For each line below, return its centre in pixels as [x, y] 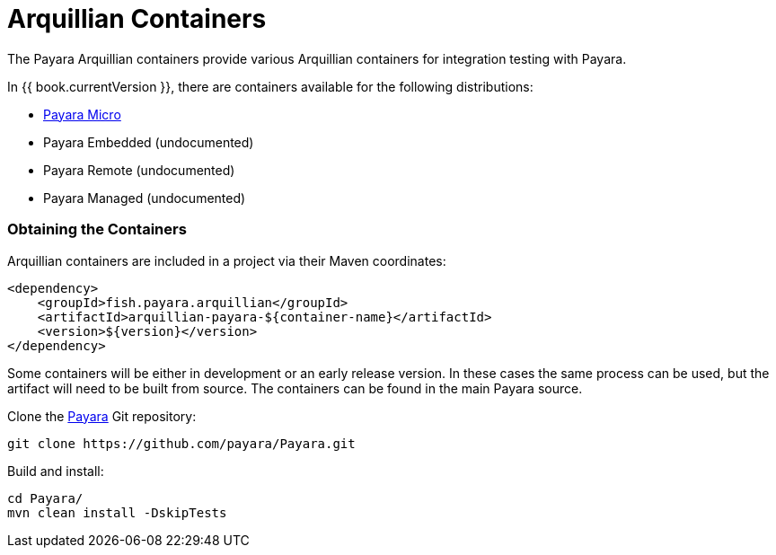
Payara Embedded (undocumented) [149, 142]
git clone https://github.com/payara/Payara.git [181, 443]
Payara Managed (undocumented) [145, 198]
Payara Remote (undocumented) [139, 170]
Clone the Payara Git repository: [102, 416]
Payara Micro [82, 114]
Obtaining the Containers [97, 229]
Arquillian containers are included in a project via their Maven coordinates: [227, 260]
